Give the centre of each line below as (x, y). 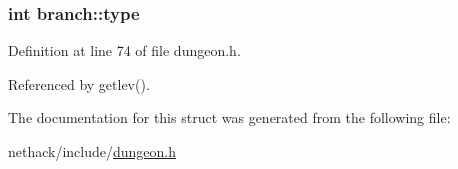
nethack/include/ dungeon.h (92, 151)
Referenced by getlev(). (79, 83)
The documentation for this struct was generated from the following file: (229, 117)
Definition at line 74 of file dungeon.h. (124, 50)
